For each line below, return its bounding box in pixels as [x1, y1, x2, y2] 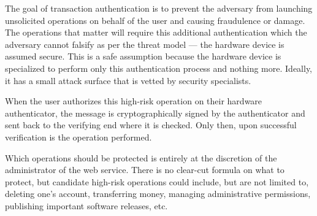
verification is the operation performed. [5, 130, 152, 143]
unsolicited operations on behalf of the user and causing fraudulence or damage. [5, 13, 305, 26]
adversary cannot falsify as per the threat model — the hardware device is [5, 37, 285, 50]
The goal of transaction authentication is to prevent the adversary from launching [5, 2, 313, 14]
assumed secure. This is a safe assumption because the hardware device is [5, 50, 281, 63]
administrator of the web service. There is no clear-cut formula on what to [5, 163, 285, 176]
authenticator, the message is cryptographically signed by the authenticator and [5, 106, 305, 119]
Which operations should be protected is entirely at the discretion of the [5, 151, 277, 164]
